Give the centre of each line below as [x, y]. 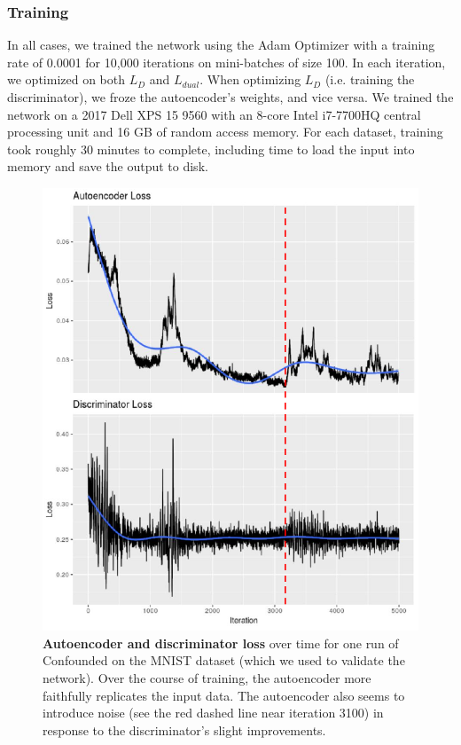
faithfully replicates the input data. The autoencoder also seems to [224, 695]
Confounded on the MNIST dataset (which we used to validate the [224, 660]
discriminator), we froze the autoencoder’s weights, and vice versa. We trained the [230, 97]
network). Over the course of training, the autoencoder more [207, 678]
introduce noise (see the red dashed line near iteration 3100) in [213, 713]
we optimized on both [66, 79]
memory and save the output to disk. [108, 166]
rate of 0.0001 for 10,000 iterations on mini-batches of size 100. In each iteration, [227, 62]
